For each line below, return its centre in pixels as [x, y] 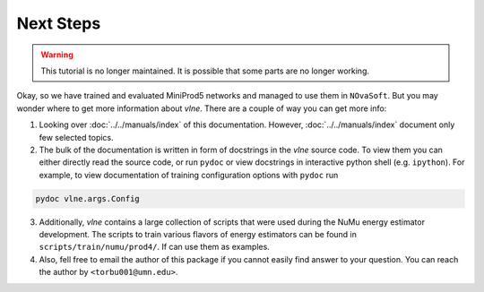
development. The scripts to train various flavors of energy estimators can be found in [198, 235]
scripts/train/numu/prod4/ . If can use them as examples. [155, 247]
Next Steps [59, 23]
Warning [57, 55]
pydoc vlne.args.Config [88, 198]
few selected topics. [76, 137]
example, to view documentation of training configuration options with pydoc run [189, 175]
